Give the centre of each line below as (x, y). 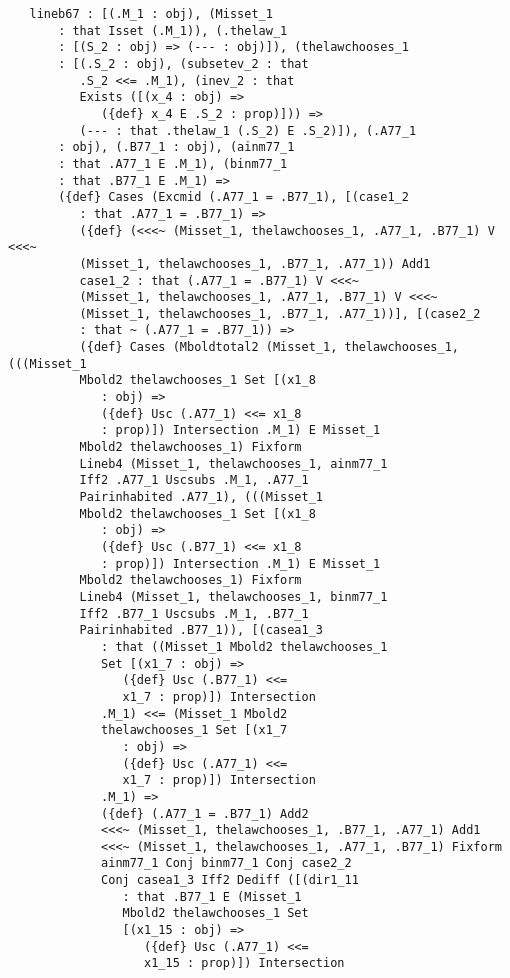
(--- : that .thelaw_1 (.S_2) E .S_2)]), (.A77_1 (248, 130)
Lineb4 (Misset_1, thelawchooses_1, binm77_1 (233, 596)
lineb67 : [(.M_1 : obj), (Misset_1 (151, 14)
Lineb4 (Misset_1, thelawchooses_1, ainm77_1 (233, 463)
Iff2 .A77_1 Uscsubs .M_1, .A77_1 (194, 480)
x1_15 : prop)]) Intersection (244, 963)
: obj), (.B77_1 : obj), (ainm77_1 (176, 147)
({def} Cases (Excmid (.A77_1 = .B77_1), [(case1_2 (233, 197)
